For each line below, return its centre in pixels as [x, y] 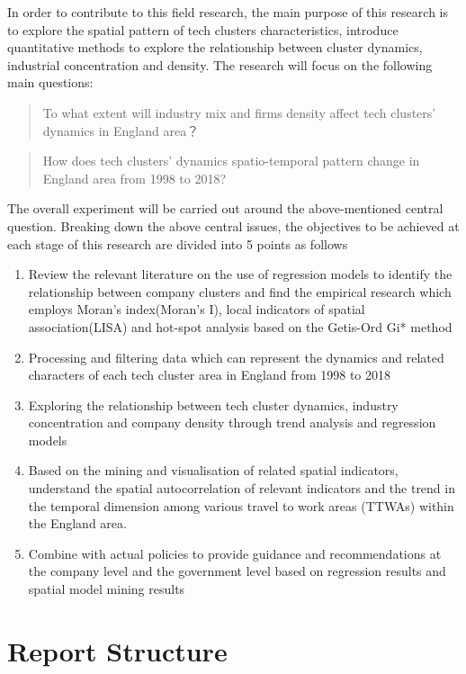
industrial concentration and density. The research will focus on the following [220, 64]
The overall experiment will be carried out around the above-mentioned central [225, 208]
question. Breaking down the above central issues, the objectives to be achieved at [233, 225]
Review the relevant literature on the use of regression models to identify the [240, 274]
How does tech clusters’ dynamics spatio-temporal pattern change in [231, 161]
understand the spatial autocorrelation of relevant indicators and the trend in [242, 488]
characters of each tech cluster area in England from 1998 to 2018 [210, 375]
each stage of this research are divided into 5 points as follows [178, 243]
